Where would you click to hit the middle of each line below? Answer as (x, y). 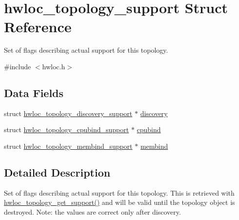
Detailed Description (57, 172)
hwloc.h (54, 66)
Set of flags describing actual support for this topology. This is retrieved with (119, 192)
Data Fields (34, 92)
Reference (38, 27)
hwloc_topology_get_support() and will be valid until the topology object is (119, 202)
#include (18, 66)
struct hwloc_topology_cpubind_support (67, 130)
